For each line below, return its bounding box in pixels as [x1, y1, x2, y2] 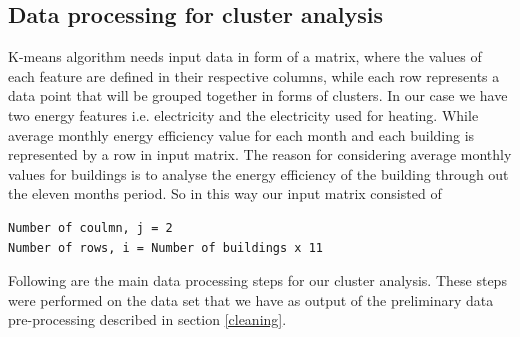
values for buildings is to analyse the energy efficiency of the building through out [8, 163, 509, 184]
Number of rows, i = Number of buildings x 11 [8, 240, 323, 255]
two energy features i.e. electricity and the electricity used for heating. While [8, 104, 479, 125]
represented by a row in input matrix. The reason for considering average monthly [8, 144, 512, 165]
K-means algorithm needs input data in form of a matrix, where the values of [8, 46, 482, 67]
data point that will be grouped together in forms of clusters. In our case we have [8, 85, 508, 106]
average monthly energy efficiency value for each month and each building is [8, 124, 475, 145]
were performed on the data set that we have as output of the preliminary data [8, 289, 494, 310]
